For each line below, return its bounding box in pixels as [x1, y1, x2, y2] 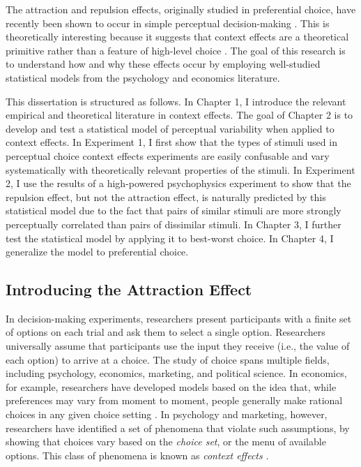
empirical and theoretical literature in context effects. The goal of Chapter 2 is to [6, 108, 353, 122]
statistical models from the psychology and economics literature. [6, 70, 280, 84]
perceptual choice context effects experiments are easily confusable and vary [6, 148, 330, 163]
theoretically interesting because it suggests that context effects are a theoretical [6, 29, 349, 44]
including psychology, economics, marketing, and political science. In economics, [6, 366, 347, 380]
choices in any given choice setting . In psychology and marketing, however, [6, 407, 328, 422]
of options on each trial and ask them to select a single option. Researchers [6, 325, 325, 339]
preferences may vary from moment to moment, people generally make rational [6, 393, 343, 408]
